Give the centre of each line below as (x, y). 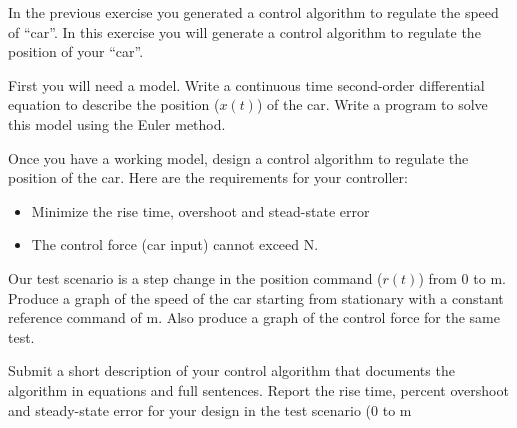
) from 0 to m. (462, 277)
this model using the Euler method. (117, 123)
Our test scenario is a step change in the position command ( (195, 277)
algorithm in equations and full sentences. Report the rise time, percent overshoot (258, 389)
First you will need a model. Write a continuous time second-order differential (246, 84)
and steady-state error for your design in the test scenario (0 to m (210, 409)
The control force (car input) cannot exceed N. (175, 244)
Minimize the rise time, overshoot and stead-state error (200, 210)
